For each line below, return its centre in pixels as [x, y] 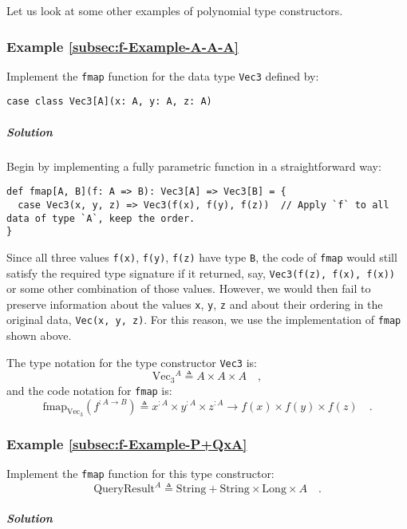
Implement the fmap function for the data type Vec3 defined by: [163, 75]
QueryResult [124, 490]
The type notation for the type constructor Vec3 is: [132, 362]
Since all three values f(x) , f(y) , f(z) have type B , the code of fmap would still [202, 257]
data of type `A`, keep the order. [101, 218]
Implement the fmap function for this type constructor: [140, 473]
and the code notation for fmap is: [89, 390]
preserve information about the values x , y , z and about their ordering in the [195, 304]
